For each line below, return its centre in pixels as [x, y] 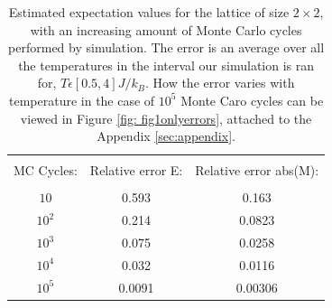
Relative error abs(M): [257, 170]
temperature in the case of [82, 100]
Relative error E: [136, 170]
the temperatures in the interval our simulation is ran [166, 65]
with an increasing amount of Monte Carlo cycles [166, 29]
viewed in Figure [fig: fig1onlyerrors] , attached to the [166, 118]
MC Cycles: [46, 170]
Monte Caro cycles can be [252, 100]
